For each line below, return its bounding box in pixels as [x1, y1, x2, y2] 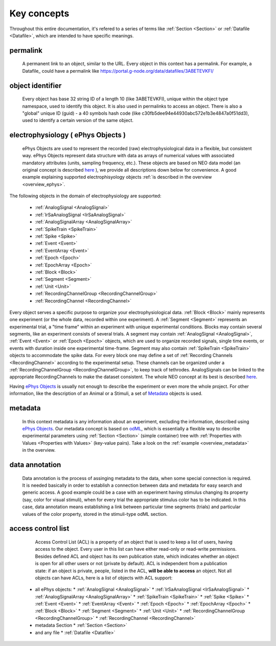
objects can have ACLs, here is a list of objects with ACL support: [35, 574, 173, 581]
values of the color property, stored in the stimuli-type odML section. [22, 511, 168, 517]
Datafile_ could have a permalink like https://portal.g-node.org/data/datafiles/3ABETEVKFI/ [22, 68, 214, 74]
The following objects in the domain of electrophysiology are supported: [9, 193, 162, 199]
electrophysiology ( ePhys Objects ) [9, 131, 126, 139]
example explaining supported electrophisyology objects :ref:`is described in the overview [22, 174, 212, 180]
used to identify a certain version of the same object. [22, 117, 134, 123]
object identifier [9, 81, 62, 90]
